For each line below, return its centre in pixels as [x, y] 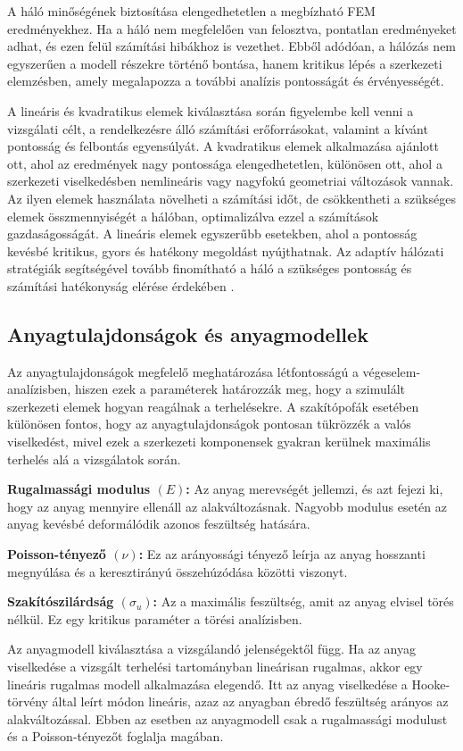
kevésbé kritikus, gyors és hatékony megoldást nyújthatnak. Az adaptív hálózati [226, 250]
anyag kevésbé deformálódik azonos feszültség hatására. [159, 524]
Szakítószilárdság [61, 601]
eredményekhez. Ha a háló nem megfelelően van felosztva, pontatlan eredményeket [232, 28]
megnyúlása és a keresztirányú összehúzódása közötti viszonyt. [178, 571]
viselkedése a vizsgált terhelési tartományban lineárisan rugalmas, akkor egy [215, 667]
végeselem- [392, 371]
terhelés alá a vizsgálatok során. [94, 459]
